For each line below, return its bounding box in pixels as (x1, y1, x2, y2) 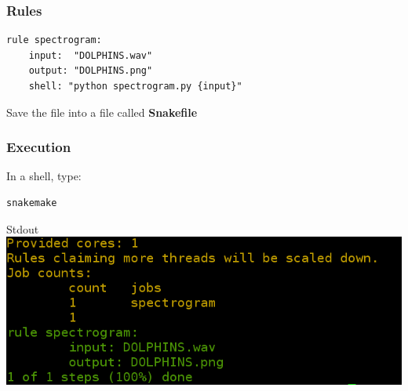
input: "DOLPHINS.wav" (28, 49, 153, 61)
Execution (6, 137, 71, 157)
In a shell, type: (6, 168, 82, 184)
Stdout (6, 220, 39, 237)
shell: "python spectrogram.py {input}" (28, 81, 242, 92)
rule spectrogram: (6, 34, 102, 46)
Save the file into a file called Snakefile (6, 103, 198, 120)
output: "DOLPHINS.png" (28, 65, 153, 77)
